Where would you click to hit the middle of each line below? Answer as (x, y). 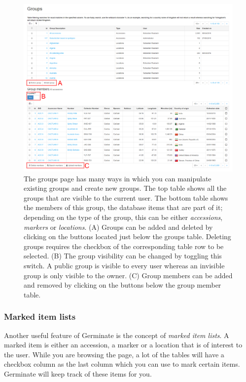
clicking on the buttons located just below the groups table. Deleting (127, 236)
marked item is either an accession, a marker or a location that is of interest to (123, 345)
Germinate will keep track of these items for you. (78, 374)
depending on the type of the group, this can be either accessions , (123, 217)
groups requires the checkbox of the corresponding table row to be (124, 246)
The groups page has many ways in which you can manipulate (118, 178)
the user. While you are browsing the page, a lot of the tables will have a (114, 354)
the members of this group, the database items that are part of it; (123, 207)
